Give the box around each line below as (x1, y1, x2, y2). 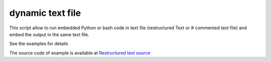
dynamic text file (9, 7, 81, 18)
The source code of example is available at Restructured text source (9, 50, 151, 56)
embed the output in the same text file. (9, 31, 90, 37)
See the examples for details (9, 41, 69, 47)
